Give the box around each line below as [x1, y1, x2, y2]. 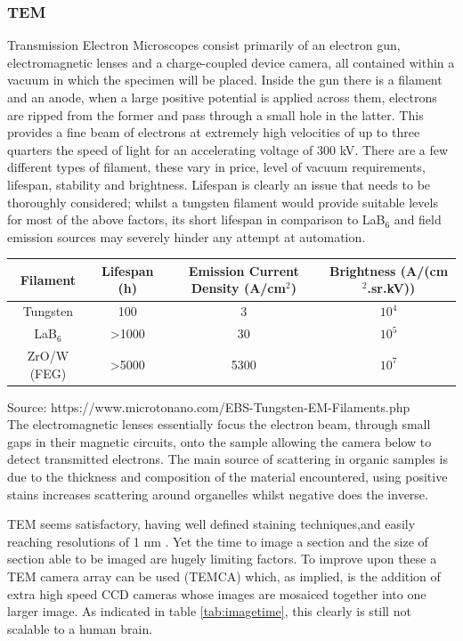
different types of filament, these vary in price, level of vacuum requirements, [7, 158, 426, 176]
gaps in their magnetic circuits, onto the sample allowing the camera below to [7, 432, 432, 450]
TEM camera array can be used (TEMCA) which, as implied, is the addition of [7, 567, 441, 585]
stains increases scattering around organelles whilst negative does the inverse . [7, 484, 428, 503]
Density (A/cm [191, 279, 286, 297]
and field [394, 210, 442, 229]
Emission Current [188, 261, 299, 280]
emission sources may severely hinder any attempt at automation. [7, 227, 366, 246]
